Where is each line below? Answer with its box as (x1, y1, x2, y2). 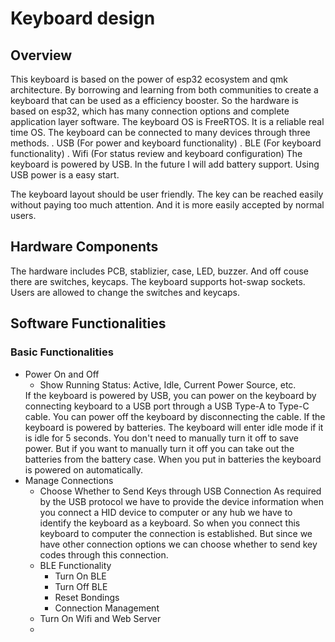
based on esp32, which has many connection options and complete (10, 105, 290, 117)
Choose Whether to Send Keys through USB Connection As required (39, 485, 322, 497)
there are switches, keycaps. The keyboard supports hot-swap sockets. (10, 275, 306, 287)
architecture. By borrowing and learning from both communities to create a (10, 84, 319, 96)
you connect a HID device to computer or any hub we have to (39, 506, 293, 518)
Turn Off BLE (54, 580, 108, 592)
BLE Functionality (39, 559, 112, 571)
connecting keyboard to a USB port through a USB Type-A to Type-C (24, 400, 310, 412)
